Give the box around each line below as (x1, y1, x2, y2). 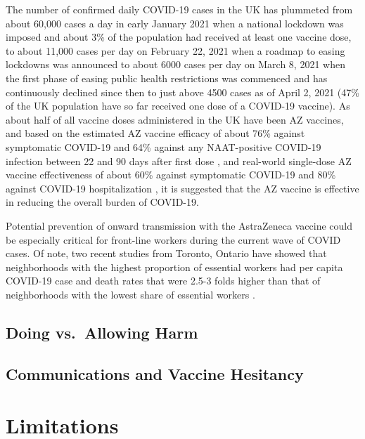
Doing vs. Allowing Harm (6, 321, 198, 343)
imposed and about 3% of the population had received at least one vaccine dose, (6, 30, 352, 44)
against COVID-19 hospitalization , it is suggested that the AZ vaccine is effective (6, 181, 359, 195)
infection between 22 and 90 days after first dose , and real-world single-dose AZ (6, 153, 352, 168)
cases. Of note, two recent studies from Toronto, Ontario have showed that (6, 246, 327, 261)
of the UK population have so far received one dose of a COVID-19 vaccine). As (6, 98, 350, 113)
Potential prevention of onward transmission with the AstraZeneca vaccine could (6, 218, 352, 232)
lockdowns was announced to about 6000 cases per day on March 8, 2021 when (6, 57, 345, 72)
